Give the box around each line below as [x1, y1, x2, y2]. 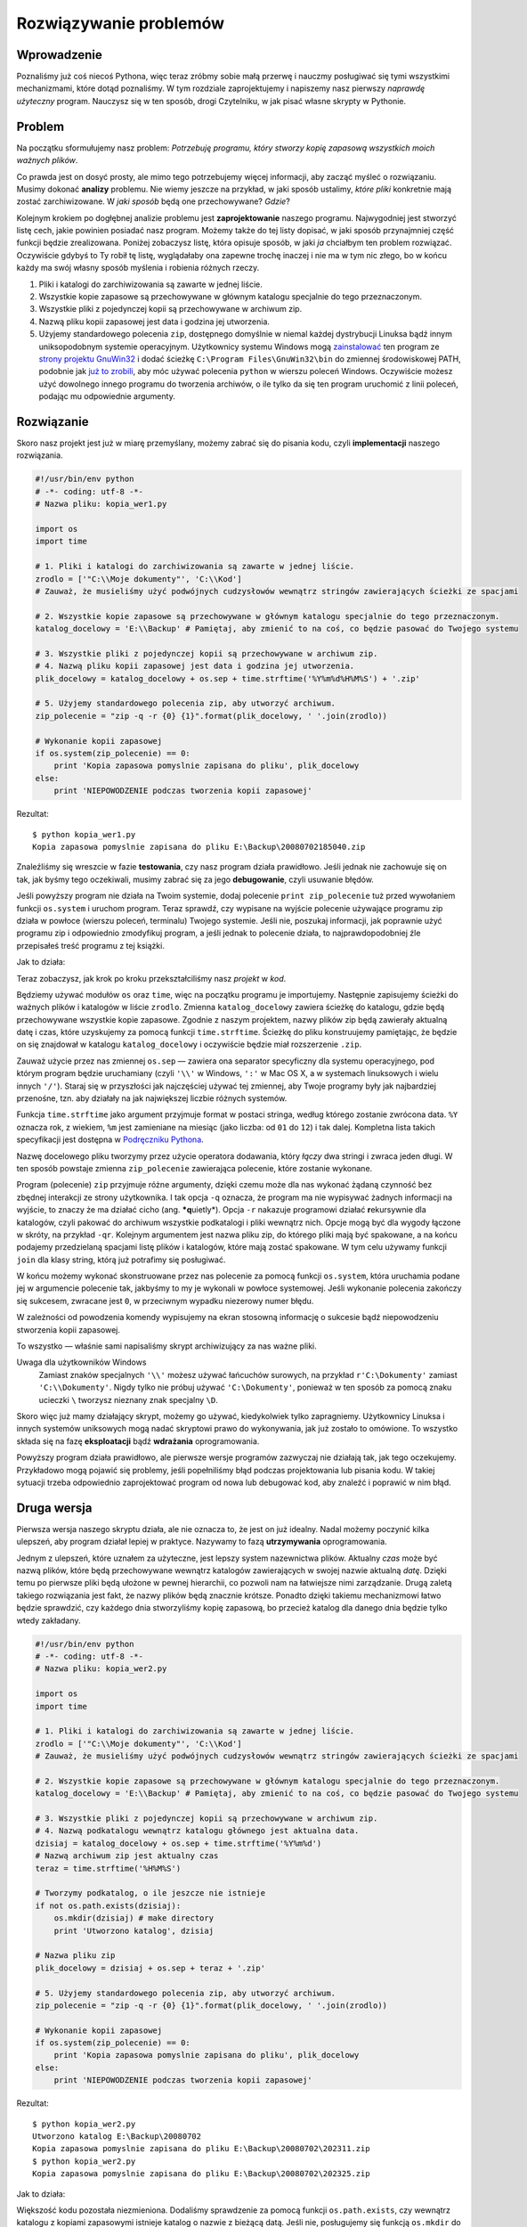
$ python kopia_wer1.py [32, 829, 136, 839]
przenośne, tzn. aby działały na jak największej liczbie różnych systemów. [16, 1093, 288, 1104]
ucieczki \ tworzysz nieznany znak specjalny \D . [38, 1394, 218, 1405]
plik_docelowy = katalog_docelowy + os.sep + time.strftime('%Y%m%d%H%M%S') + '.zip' [35, 673, 420, 683]
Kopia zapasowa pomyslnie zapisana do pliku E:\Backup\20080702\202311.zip [32, 2143, 370, 2154]
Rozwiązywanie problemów [16, 13, 225, 33]
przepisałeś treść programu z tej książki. [16, 940, 165, 950]
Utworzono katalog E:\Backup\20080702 [32, 2132, 202, 2141]
